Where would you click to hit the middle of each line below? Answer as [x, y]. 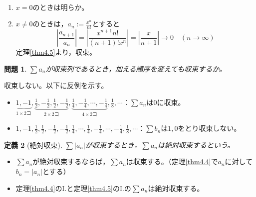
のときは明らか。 [61, 7]
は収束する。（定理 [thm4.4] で [172, 161]
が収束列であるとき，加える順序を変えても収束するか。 [136, 68]
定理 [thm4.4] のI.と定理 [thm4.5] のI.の [73, 188]
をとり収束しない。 [209, 128]
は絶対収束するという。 [196, 145]
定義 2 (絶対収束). [33, 145]
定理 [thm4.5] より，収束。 [56, 52]
